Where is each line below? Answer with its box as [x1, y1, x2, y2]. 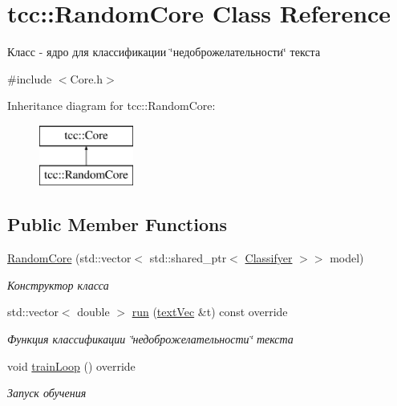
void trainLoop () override [7, 357, 136, 374]
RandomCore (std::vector [7, 250, 132, 266]
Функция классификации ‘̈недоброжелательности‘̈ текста [7, 331, 294, 347]
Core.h [70, 70, 103, 87]
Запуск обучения [7, 384, 87, 401]
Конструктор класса [7, 276, 109, 293]
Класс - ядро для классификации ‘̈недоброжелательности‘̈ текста [7, 43, 321, 60]
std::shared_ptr [149, 250, 227, 266]
